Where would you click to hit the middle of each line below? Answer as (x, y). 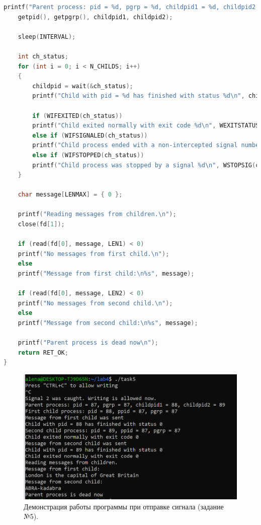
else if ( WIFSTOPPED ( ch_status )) (88, 155)
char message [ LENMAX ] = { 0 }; (70, 195)
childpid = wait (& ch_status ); (83, 86)
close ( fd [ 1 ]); (41, 224)
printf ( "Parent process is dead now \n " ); (88, 343)
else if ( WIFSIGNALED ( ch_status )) (90, 135)
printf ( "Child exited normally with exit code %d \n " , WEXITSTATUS (146, 126)
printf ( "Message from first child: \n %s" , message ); (106, 274)
